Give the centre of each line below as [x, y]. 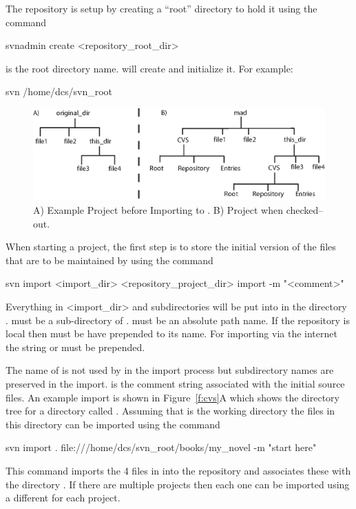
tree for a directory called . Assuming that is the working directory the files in [170, 411]
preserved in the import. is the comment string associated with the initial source [175, 383]
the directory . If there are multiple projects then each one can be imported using [178, 484]
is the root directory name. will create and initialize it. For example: [149, 68]
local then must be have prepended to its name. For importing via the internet [171, 333]
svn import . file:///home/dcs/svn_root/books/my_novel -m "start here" [161, 447]
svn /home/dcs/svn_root [59, 91]
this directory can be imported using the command [113, 424]
